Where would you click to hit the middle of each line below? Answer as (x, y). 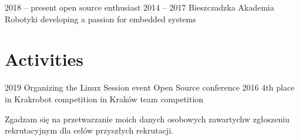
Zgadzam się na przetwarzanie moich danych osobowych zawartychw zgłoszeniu (147, 119)
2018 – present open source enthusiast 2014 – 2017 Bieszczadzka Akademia (140, 7)
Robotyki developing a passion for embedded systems (100, 19)
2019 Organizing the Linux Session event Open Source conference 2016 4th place (150, 87)
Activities (44, 59)
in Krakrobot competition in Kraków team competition (104, 99)
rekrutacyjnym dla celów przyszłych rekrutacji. (89, 130)
